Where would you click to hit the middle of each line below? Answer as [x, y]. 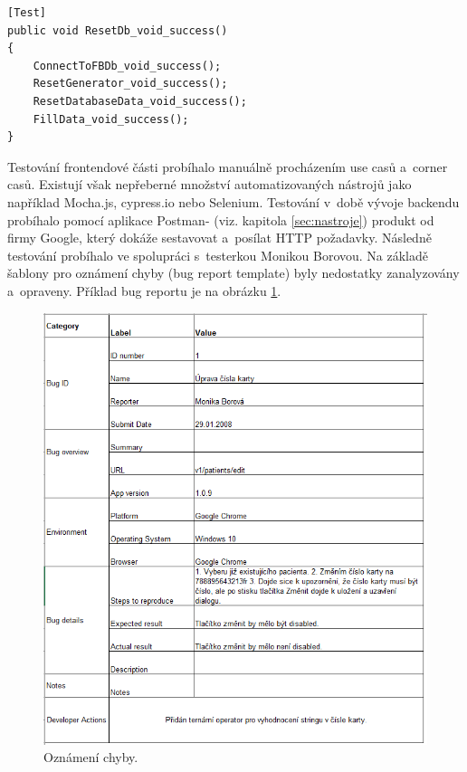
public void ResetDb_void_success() [118, 30]
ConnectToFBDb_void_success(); [127, 66]
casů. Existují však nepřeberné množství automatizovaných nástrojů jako [210, 184]
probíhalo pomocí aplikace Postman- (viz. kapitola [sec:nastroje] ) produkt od [221, 219]
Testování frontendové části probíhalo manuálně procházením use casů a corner [228, 166]
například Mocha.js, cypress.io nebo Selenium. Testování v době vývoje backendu [233, 201]
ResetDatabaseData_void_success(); [140, 101]
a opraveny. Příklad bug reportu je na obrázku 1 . [144, 290]
